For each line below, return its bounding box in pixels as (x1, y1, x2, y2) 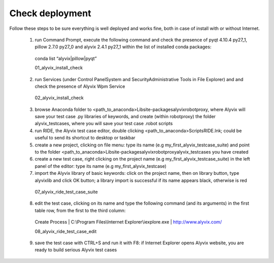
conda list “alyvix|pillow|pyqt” (35, 55, 97, 61)
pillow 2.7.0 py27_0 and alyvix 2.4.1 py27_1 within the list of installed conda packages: (35, 44, 212, 50)
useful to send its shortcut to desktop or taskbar (35, 135, 135, 141)
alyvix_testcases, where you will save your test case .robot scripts (35, 121, 173, 127)
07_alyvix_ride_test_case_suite (35, 189, 98, 195)
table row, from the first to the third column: (35, 207, 126, 213)
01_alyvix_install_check (35, 65, 83, 71)
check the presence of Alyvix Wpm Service (35, 83, 125, 89)
